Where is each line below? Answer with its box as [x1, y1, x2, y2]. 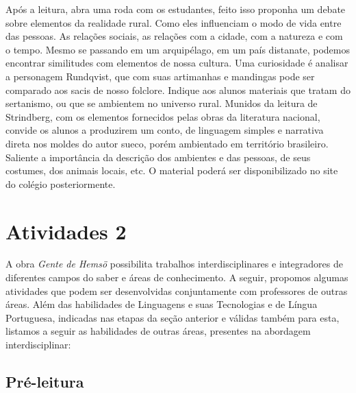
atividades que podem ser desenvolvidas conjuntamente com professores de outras [5, 283, 348, 298]
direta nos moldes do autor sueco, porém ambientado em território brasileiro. [5, 136, 329, 150]
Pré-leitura [5, 370, 84, 392]
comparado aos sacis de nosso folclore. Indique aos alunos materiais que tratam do [5, 82, 351, 97]
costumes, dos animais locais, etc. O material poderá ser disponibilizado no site [5, 163, 338, 178]
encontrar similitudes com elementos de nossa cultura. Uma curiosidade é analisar [5, 56, 348, 70]
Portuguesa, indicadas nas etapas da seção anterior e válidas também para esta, [5, 310, 340, 324]
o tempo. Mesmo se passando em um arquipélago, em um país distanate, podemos [5, 42, 350, 56]
